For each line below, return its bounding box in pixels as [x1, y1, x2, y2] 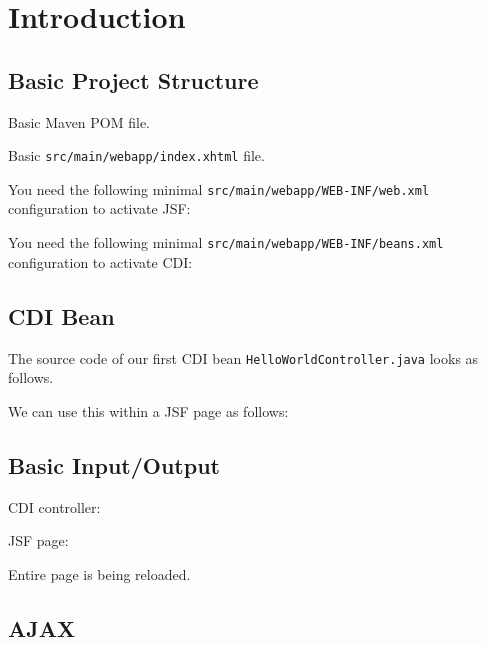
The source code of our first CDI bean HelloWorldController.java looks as [8, 347, 479, 368]
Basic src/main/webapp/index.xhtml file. [8, 145, 265, 166]
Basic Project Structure [8, 64, 259, 95]
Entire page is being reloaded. [8, 563, 191, 584]
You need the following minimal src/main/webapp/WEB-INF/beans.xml [8, 232, 444, 253]
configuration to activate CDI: [8, 251, 193, 272]
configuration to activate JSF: [8, 198, 191, 219]
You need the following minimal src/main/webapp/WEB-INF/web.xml [8, 178, 430, 199]
